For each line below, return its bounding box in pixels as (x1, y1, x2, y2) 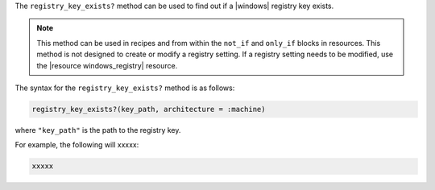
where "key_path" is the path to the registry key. (14, 125, 181, 134)
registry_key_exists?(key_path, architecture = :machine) (31, 105, 266, 114)
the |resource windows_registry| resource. (36, 60, 178, 70)
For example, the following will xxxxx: (14, 140, 139, 150)
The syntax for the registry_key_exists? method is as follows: (14, 83, 235, 93)
